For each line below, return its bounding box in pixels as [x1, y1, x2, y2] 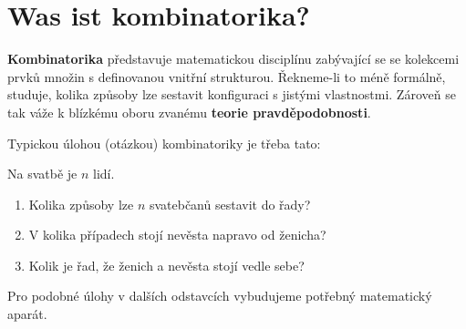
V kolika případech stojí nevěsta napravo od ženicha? [28, 225, 326, 244]
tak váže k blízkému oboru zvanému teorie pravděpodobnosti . [7, 102, 371, 121]
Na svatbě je [7, 164, 78, 183]
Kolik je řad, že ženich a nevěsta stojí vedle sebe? [28, 255, 305, 274]
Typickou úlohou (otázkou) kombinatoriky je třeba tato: [7, 133, 321, 152]
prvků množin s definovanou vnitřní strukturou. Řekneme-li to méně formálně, [7, 67, 446, 86]
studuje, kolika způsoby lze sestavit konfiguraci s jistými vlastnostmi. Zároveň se [7, 85, 456, 104]
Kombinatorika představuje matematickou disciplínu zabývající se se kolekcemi [7, 49, 460, 68]
